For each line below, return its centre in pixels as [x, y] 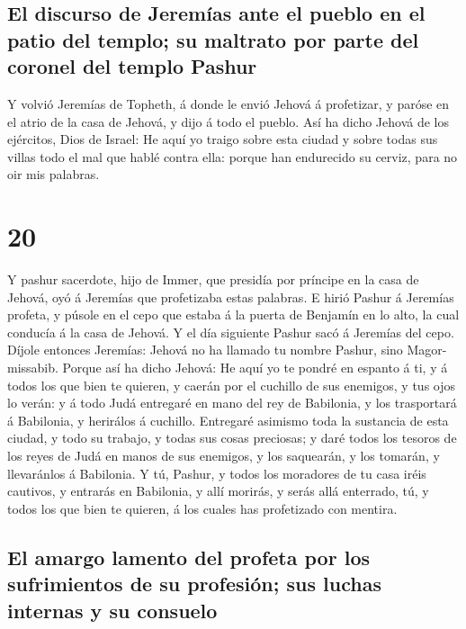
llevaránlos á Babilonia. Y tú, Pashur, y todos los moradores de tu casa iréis [217, 473]
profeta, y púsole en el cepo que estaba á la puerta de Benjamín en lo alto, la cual [233, 314]
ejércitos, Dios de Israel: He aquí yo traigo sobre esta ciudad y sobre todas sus [223, 139]
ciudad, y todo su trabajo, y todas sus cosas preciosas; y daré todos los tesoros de [232, 438]
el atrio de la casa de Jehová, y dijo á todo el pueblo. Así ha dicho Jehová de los [229, 121]
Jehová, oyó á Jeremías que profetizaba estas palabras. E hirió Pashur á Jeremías [231, 297]
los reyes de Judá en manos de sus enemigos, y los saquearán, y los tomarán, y [224, 456]
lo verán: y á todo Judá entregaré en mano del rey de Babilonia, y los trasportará [232, 403]
